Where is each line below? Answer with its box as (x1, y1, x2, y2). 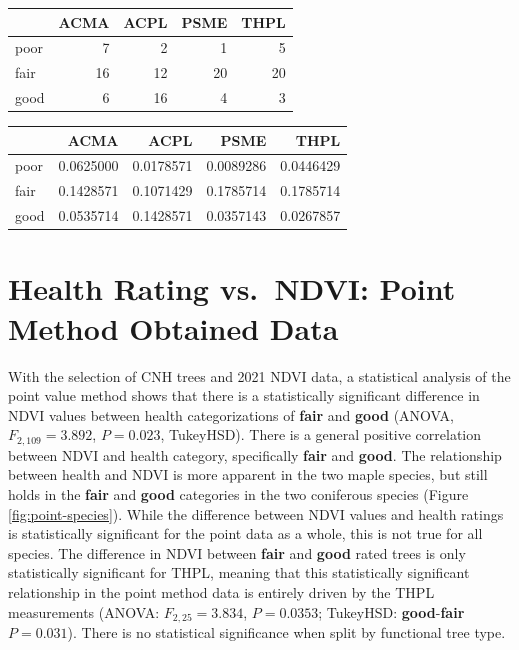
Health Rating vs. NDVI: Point (8, 268, 456, 309)
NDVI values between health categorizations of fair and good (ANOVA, (8, 404, 454, 425)
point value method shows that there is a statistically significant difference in (8, 385, 480, 406)
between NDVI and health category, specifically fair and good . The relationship (8, 444, 502, 465)
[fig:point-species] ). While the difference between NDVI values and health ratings (8, 503, 504, 524)
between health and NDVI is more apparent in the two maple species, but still (8, 464, 488, 485)
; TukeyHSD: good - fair (318, 601, 465, 622)
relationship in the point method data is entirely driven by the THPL (8, 581, 435, 602)
